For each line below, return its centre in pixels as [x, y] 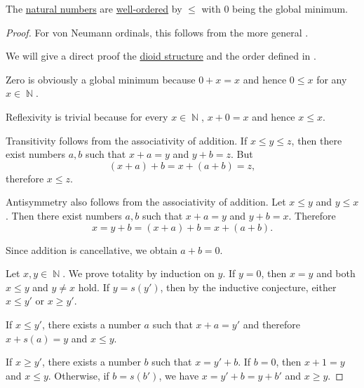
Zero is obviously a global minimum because [101, 79]
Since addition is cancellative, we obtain [92, 249]
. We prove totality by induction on [139, 273]
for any [332, 79]
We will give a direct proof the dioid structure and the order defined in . [161, 56]
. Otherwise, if [79, 375]
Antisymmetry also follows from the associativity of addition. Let [146, 202]
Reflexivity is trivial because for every [87, 116]
